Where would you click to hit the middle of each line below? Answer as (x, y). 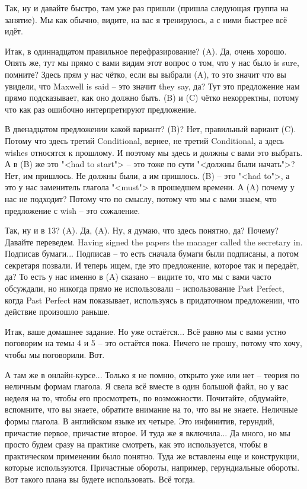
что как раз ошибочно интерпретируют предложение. (101, 109)
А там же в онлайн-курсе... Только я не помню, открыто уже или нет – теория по (152, 374)
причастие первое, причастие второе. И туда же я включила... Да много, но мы (148, 432)
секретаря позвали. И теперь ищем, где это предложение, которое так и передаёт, (152, 265)
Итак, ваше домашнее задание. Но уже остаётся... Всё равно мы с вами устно (145, 331)
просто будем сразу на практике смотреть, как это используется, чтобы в (136, 444)
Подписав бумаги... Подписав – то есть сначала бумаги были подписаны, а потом (152, 253)
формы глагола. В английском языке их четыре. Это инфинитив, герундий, (140, 421)
